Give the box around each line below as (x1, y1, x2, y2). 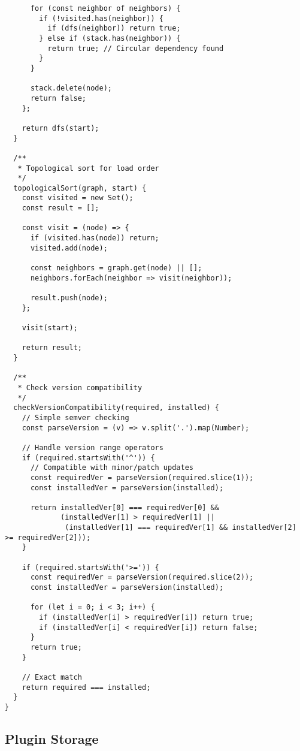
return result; (22, 343, 82, 352)
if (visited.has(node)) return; (30, 234, 159, 243)
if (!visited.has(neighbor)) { (39, 14, 163, 23)
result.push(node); (30, 294, 108, 303)
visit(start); (22, 324, 78, 332)
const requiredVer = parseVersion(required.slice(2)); (30, 573, 254, 582)
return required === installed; (22, 683, 151, 692)
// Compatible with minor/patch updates (30, 463, 193, 472)
